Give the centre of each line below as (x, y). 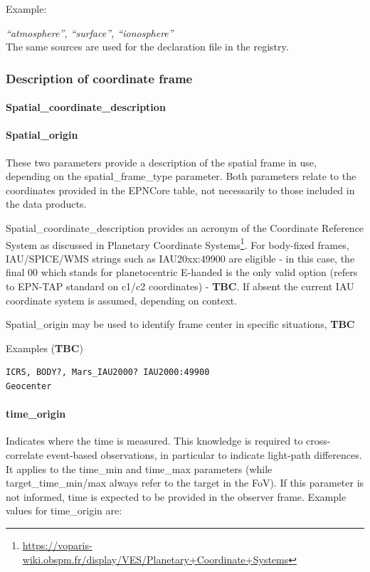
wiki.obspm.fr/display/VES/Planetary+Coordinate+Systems (155, 559)
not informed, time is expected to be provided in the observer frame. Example (176, 496)
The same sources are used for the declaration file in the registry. (147, 47)
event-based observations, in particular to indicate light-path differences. (204, 454)
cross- (318, 441)
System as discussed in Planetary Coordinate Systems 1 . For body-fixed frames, (178, 243)
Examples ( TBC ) (44, 348)
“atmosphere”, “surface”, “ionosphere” (90, 32)
